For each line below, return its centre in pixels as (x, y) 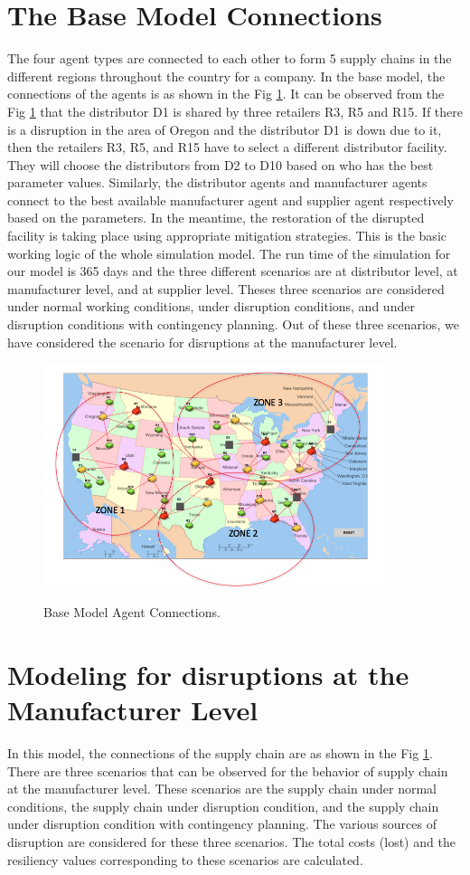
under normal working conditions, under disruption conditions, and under (211, 306)
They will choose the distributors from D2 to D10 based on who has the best (221, 164)
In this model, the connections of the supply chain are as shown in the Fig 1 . (220, 753)
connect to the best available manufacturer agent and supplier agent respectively (230, 200)
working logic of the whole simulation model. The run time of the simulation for (229, 253)
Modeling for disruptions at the (208, 674)
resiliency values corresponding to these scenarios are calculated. (185, 859)
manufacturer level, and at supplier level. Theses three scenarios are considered (226, 288)
